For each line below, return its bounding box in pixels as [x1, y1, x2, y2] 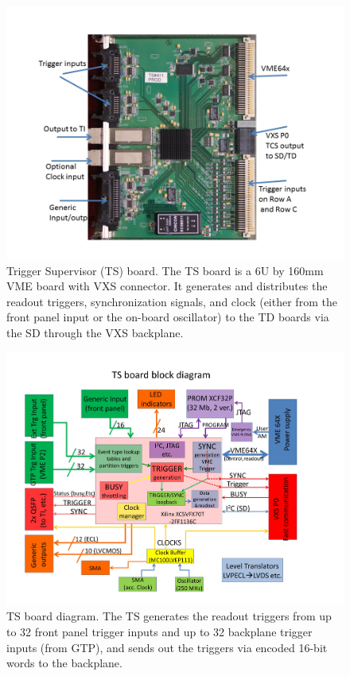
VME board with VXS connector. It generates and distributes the [6, 278, 328, 294]
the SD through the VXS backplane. [6, 324, 184, 340]
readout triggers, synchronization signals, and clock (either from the [6, 293, 337, 309]
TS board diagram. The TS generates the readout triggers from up [6, 608, 332, 624]
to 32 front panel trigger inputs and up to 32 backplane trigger [6, 624, 313, 640]
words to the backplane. [6, 655, 122, 671]
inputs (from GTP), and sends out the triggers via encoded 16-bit [6, 639, 328, 655]
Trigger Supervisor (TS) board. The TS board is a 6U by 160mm [6, 262, 324, 278]
